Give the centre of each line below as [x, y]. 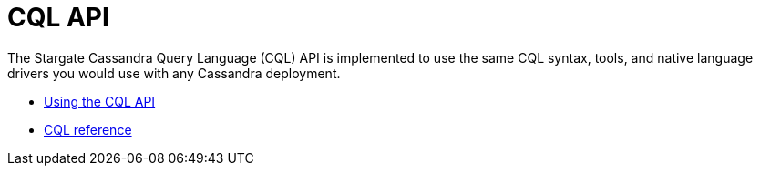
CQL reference [88, 129]
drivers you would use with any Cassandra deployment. [174, 73]
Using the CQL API [100, 101]
